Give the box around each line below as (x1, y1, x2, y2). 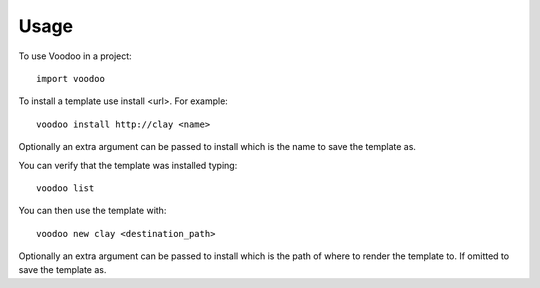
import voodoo (36, 73, 105, 84)
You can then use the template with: (18, 205, 167, 217)
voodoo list (36, 182, 95, 194)
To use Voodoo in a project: (18, 50, 132, 62)
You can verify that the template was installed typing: (18, 159, 238, 171)
